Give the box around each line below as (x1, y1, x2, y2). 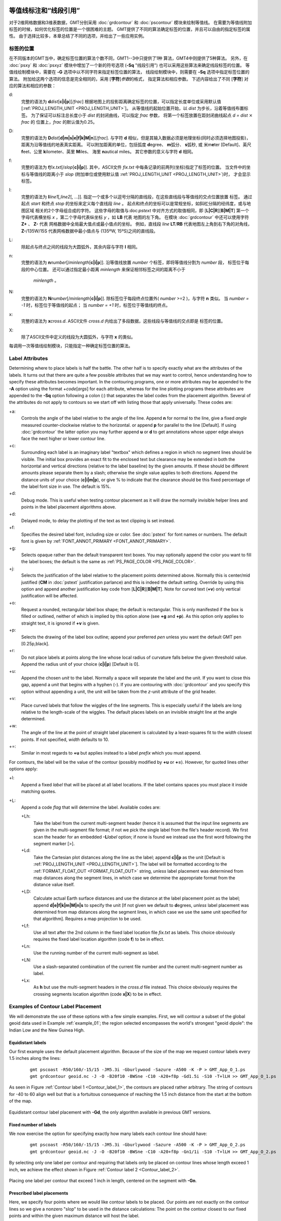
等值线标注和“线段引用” (9, 6, 80, 15)
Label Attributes (9, 355, 48, 362)
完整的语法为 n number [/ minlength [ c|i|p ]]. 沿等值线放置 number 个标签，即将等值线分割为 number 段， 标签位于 (21, 259, 245, 266)
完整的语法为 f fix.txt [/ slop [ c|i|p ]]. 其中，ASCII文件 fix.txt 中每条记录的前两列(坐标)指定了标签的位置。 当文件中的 (21, 164, 247, 170)
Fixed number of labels (9, 1121, 56, 1128)
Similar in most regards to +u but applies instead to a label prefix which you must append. (21, 750, 202, 756)
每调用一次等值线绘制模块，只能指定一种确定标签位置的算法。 (9, 343, 133, 349)
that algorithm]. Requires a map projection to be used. (33, 916, 142, 922)
